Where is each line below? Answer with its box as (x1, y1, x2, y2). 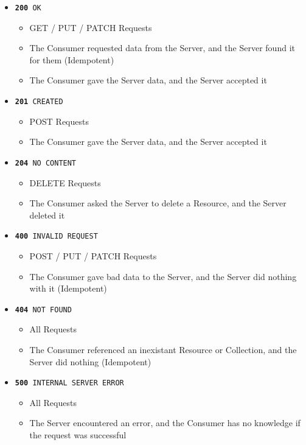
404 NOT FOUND (15, 305, 72, 314)
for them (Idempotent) (29, 53, 114, 66)
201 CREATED (15, 97, 63, 107)
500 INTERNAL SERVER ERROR (15, 379, 124, 388)
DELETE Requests (29, 176, 101, 189)
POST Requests (29, 114, 89, 127)
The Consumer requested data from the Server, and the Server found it (29, 41, 295, 54)
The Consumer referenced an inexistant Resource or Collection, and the (29, 343, 297, 356)
